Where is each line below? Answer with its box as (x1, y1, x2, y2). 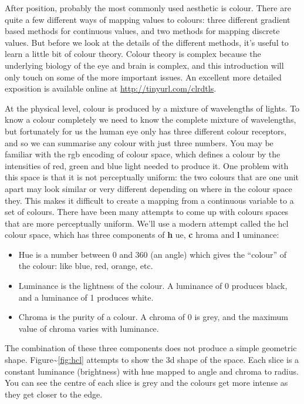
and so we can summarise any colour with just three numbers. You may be (5, 136, 273, 149)
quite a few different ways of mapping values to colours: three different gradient (5, 13, 291, 25)
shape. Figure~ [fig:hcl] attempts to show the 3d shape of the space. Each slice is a (5, 353, 299, 366)
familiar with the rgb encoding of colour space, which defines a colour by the (5, 148, 281, 160)
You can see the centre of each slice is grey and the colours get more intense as (5, 376, 288, 389)
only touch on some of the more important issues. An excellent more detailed (5, 70, 282, 83)
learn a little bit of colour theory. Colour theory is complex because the (5, 48, 261, 60)
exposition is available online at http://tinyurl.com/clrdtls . (5, 82, 217, 95)
